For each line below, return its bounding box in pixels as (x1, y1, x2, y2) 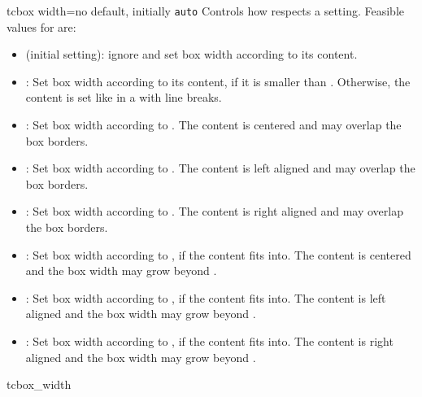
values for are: (7, 18, 76, 35)
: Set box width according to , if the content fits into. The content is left (25, 289, 386, 306)
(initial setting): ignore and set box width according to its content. (25, 46, 358, 63)
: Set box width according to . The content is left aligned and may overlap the (25, 159, 415, 177)
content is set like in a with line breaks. (25, 89, 222, 106)
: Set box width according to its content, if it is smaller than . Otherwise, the (25, 72, 411, 89)
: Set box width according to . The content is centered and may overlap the (25, 116, 402, 133)
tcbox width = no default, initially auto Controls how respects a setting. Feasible (7, 2, 405, 19)
